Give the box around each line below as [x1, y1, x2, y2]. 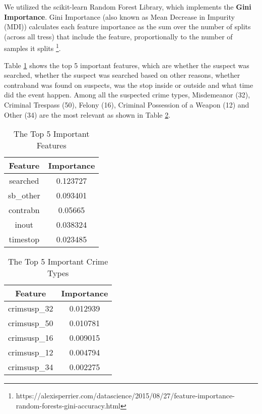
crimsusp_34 [8, 361, 53, 373]
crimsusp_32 [8, 302, 53, 315]
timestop [9, 233, 40, 245]
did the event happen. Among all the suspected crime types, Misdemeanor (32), [4, 89, 250, 100]
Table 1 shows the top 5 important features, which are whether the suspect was [4, 60, 249, 70]
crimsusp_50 [8, 317, 53, 329]
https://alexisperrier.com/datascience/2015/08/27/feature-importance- [16, 390, 235, 401]
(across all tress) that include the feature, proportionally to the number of [4, 31, 233, 41]
